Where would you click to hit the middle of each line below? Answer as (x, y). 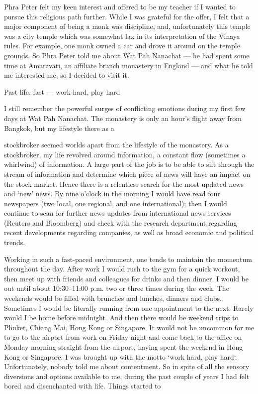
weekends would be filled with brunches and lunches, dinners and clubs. (113, 298)
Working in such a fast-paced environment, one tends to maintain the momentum (128, 259)
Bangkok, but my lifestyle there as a (59, 128)
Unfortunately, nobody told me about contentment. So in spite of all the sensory (127, 366)
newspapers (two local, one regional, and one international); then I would (116, 203)
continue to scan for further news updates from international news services (118, 213)
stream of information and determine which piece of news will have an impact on (127, 174)
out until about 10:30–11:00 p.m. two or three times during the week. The (117, 288)
